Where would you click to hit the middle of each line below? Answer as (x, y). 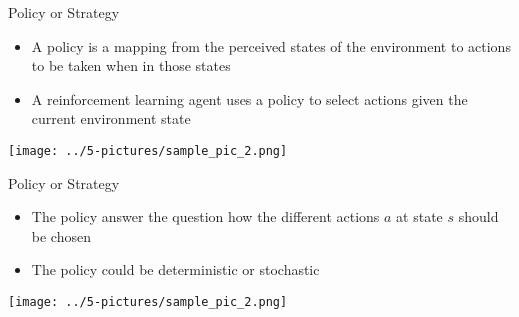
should (478, 216)
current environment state (111, 118)
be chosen (61, 235)
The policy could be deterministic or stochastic (175, 269)
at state (419, 216)
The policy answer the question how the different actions (205, 216)
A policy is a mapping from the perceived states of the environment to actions (271, 45)
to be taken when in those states (131, 65)
